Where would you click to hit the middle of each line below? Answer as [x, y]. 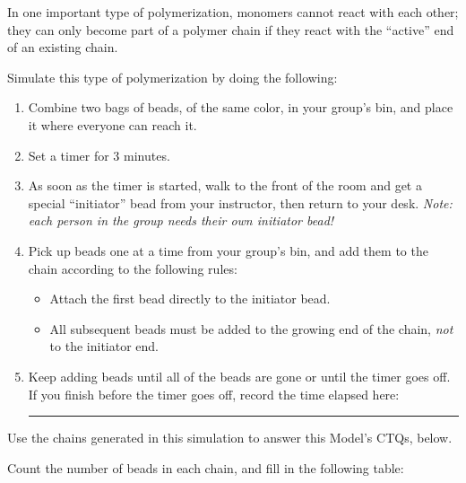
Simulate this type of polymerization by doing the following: [173, 77]
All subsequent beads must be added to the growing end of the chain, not [251, 328]
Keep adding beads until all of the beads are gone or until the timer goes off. [239, 376]
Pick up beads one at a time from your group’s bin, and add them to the [228, 250]
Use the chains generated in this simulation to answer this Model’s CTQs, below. [230, 438]
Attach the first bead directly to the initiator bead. [190, 299]
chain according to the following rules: [133, 268]
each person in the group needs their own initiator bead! [181, 220]
